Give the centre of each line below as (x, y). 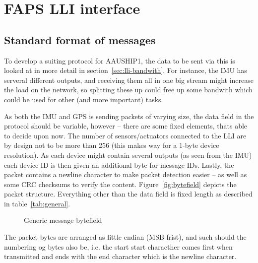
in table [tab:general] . (37, 203)
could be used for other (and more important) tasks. (84, 99)
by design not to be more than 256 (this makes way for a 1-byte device (112, 145)
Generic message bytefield (63, 220)
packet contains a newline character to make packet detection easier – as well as (126, 174)
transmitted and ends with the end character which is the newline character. (120, 256)
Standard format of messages (80, 39)
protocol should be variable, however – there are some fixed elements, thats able (126, 126)
